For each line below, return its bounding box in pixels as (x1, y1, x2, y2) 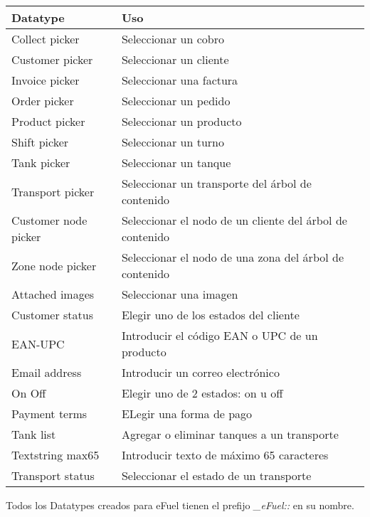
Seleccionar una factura (121, 72, 238, 88)
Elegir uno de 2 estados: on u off (121, 385, 283, 401)
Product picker (11, 113, 85, 129)
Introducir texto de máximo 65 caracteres (121, 447, 329, 463)
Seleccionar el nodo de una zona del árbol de (121, 249, 344, 265)
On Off (11, 385, 46, 401)
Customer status (11, 307, 93, 323)
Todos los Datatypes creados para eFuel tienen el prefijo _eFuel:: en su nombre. (6, 498, 354, 512)
